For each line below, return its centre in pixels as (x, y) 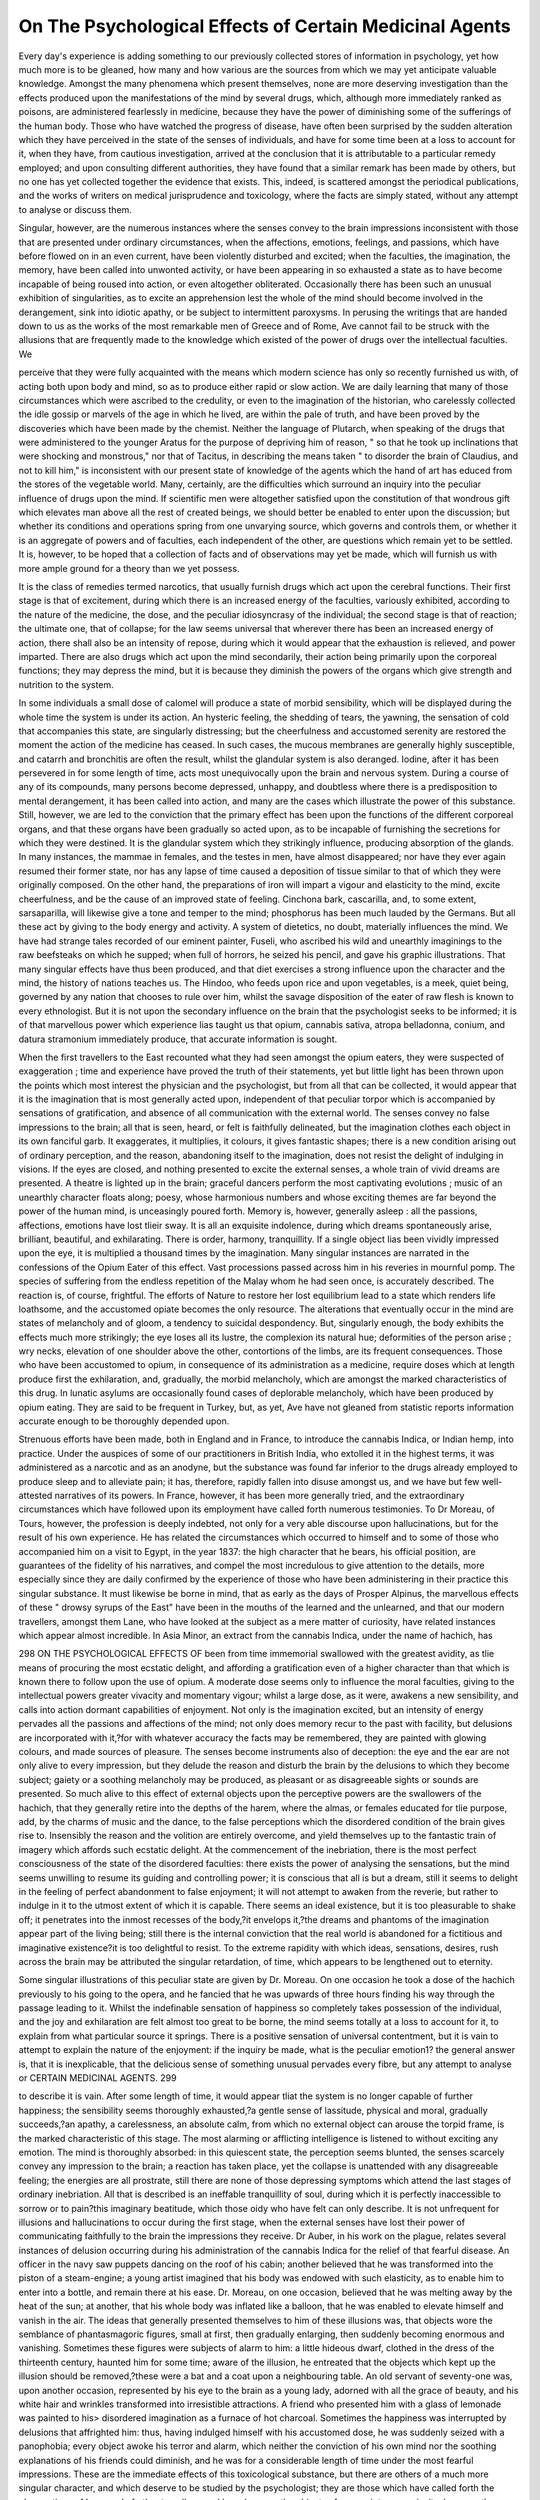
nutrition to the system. (66, 684)
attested (35, 1495)
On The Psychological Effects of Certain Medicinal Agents (264, 26)
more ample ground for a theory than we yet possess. (129, 568)
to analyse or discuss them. (75, 209)
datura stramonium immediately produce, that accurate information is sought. (178, 1039)
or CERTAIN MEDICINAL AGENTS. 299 (97, 2078)
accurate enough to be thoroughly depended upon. (124, 1421)
